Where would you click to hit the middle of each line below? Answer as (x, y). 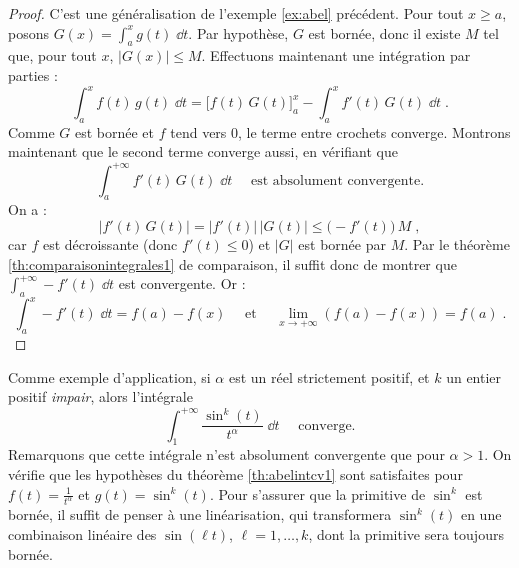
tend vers (198, 131)
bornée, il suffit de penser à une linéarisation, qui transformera (200, 514)
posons (28, 32)
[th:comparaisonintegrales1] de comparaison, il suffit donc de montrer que (232, 263)
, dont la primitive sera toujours (406, 533)
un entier (474, 376)
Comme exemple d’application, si (109, 376)
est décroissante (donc (110, 243)
